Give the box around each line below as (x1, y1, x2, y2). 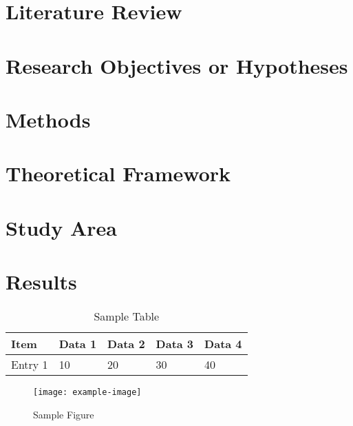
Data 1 (58, 336, 97, 352)
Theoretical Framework (6, 159, 231, 187)
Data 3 (156, 336, 194, 352)
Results (6, 267, 77, 296)
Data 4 (204, 336, 242, 352)
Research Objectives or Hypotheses (6, 51, 348, 79)
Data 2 (107, 336, 145, 352)
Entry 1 (11, 356, 48, 372)
